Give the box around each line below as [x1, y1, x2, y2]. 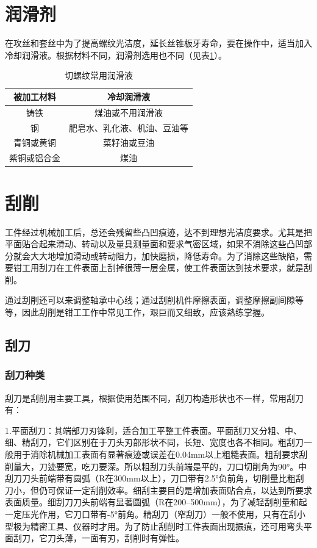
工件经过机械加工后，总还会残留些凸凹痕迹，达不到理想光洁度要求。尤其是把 [5, 225, 312, 238]
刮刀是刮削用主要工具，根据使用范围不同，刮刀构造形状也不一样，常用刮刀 [5, 391, 304, 404]
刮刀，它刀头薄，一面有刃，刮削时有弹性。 [13, 532, 184, 544]
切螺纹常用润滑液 [65, 69, 133, 82]
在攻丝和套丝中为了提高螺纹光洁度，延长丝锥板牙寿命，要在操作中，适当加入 [5, 37, 312, 49]
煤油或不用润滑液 [94, 106, 163, 118]
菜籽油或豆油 [103, 136, 154, 149]
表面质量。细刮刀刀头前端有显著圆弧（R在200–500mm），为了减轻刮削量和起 [5, 496, 307, 508]
